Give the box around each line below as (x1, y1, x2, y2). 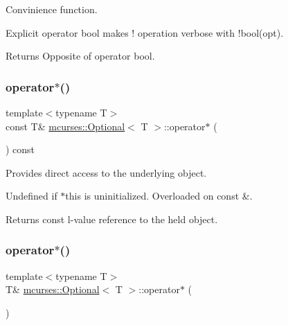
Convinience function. (6, 2, 98, 16)
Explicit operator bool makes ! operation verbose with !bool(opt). (6, 25, 284, 39)
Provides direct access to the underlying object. (6, 165, 207, 179)
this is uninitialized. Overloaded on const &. (65, 188, 253, 203)
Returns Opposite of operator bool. (6, 49, 155, 63)
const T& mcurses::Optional (6, 118, 125, 133)
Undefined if (6, 188, 57, 203)
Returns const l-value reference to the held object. (6, 211, 218, 226)
